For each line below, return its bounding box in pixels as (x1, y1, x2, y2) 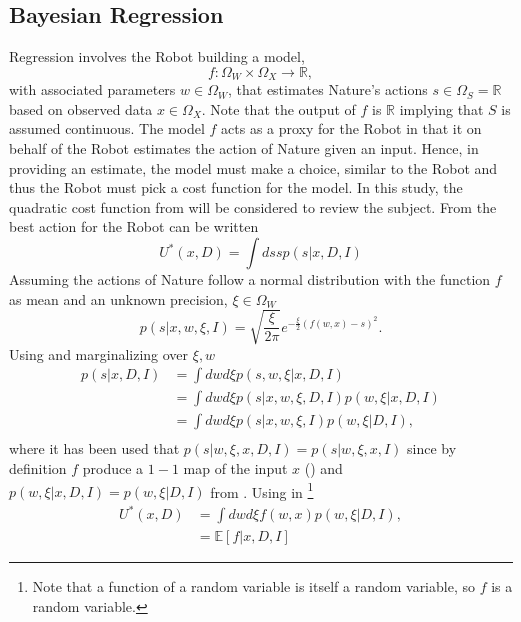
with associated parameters (9, 79, 176, 100)
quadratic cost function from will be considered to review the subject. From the (9, 196, 497, 217)
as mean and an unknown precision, (9, 288, 228, 309)
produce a (82, 458, 144, 479)
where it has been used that (9, 438, 180, 459)
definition (9, 458, 67, 479)
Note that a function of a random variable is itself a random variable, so (32, 576, 475, 597)
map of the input (183, 458, 288, 479)
